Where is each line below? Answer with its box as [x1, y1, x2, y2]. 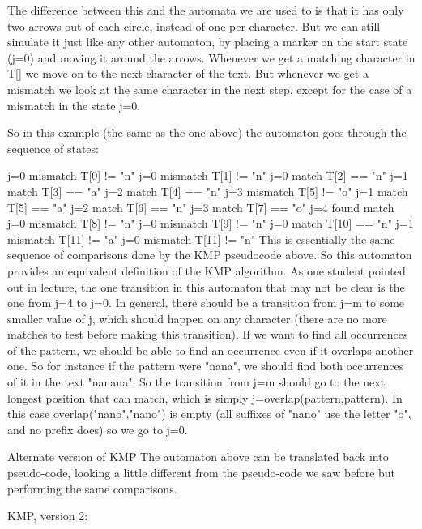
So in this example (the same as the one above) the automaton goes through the [7, 124, 407, 141]
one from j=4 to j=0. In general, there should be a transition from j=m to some [7, 294, 405, 311]
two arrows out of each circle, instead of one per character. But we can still [7, 17, 381, 34]
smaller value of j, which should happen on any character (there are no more [7, 309, 387, 326]
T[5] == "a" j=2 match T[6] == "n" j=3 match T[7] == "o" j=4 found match [7, 198, 394, 215]
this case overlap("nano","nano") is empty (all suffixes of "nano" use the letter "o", [7, 405, 411, 422]
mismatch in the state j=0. [7, 96, 141, 113]
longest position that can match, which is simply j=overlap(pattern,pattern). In [7, 389, 403, 406]
